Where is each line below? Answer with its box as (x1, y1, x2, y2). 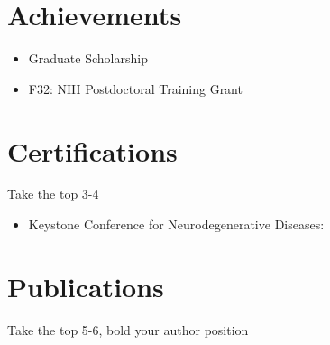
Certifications (7, 132, 178, 169)
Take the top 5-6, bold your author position (7, 320, 249, 339)
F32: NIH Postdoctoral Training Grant (28, 79, 243, 98)
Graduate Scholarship (28, 49, 148, 68)
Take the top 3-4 (7, 184, 99, 203)
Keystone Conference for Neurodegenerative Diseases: (28, 215, 325, 234)
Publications (7, 267, 164, 304)
